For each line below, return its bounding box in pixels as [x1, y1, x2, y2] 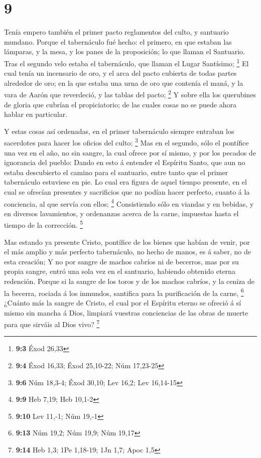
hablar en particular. [4, 109, 68, 119]
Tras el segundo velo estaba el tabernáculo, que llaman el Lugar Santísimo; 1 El [4, 56, 249, 68]
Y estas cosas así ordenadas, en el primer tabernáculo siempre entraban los [4, 125, 234, 136]
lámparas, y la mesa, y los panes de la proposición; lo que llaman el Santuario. [4, 46, 245, 57]
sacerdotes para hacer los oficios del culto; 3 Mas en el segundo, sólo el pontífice [4, 136, 249, 148]
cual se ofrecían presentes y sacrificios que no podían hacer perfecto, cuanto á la [4, 187, 250, 197]
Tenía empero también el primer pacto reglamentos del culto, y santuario [4, 27, 229, 37]
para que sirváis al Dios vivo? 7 [4, 318, 100, 329]
